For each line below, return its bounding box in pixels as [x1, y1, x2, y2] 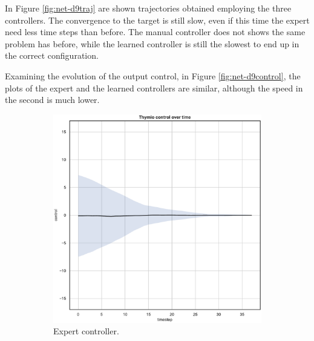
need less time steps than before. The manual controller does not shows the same [5, 25, 306, 38]
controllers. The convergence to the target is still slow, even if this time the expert [5, 13, 310, 26]
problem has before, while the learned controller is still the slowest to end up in [5, 37, 299, 50]
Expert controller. [53, 325, 119, 337]
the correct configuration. [5, 49, 99, 62]
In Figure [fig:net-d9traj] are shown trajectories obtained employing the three [5, 2, 292, 14]
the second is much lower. [5, 93, 100, 106]
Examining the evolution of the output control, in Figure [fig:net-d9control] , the [5, 69, 301, 82]
